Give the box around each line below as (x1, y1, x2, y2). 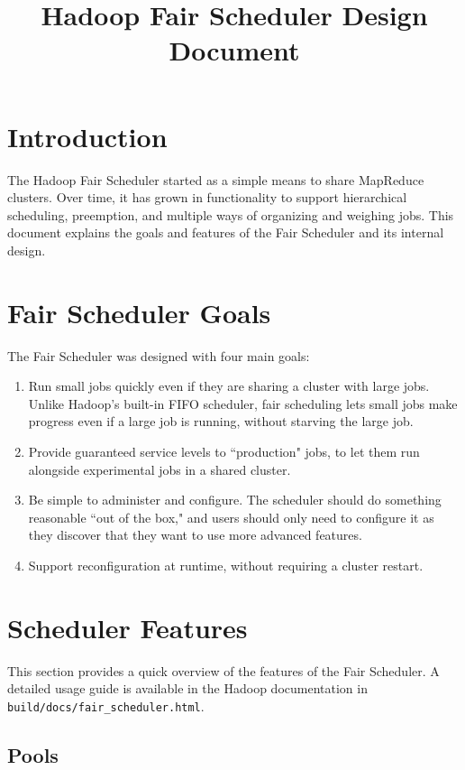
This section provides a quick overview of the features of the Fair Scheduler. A (7, 661, 440, 680)
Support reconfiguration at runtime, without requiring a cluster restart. (28, 555, 424, 574)
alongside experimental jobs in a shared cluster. (28, 459, 291, 478)
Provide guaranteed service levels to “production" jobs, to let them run (28, 441, 420, 460)
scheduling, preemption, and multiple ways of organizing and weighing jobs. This (7, 205, 454, 224)
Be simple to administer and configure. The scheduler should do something (28, 490, 442, 509)
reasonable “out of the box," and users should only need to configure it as (28, 507, 434, 526)
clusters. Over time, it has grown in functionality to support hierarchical (7, 188, 407, 207)
